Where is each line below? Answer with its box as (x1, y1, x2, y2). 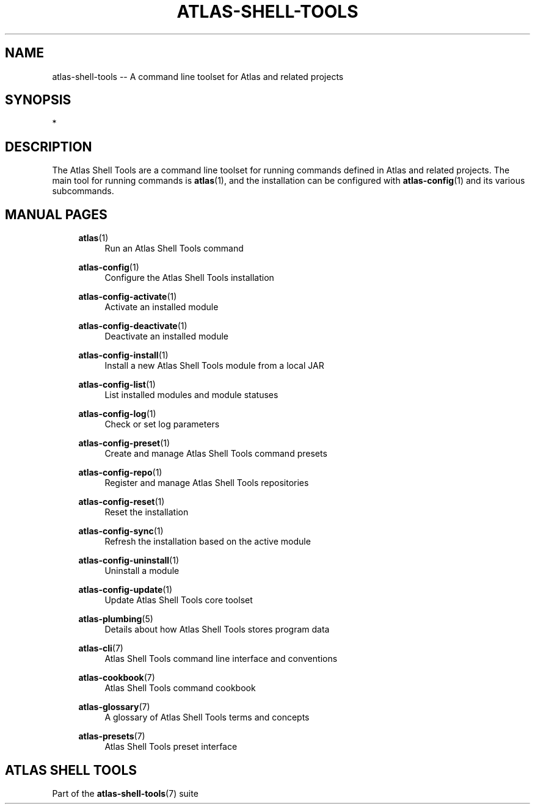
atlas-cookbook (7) (78, 672, 155, 683)
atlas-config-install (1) (78, 350, 169, 361)
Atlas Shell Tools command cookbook (104, 683, 256, 694)
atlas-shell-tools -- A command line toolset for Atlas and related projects (52, 71, 344, 82)
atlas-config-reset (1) (78, 496, 165, 507)
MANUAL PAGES (5, 206, 107, 222)
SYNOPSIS (5, 92, 71, 108)
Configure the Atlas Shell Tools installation (104, 272, 274, 283)
